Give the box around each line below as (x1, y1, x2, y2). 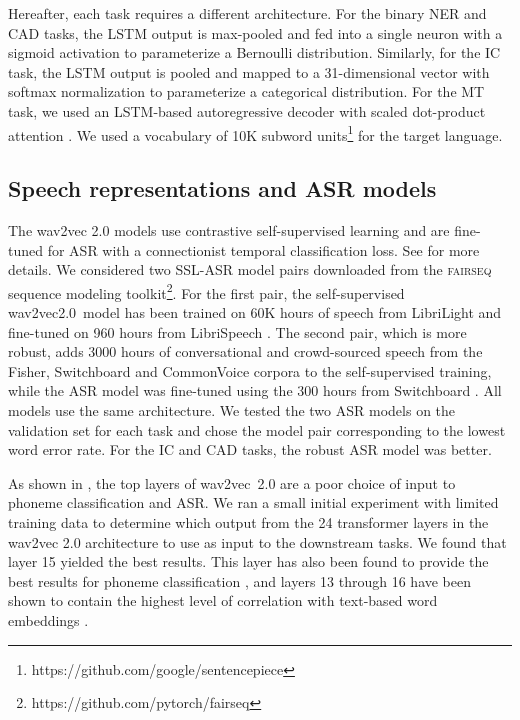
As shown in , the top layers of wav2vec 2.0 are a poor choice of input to (8, 472, 456, 493)
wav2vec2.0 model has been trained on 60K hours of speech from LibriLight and (8, 302, 502, 323)
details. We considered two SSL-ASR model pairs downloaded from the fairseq (8, 259, 492, 280)
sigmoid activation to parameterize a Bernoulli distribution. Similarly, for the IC (8, 42, 501, 63)
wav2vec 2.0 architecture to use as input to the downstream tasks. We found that (8, 531, 507, 552)
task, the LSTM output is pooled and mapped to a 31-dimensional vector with (8, 61, 490, 82)
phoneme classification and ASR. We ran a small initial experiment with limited (8, 492, 499, 513)
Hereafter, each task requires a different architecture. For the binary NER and (8, 3, 487, 23)
